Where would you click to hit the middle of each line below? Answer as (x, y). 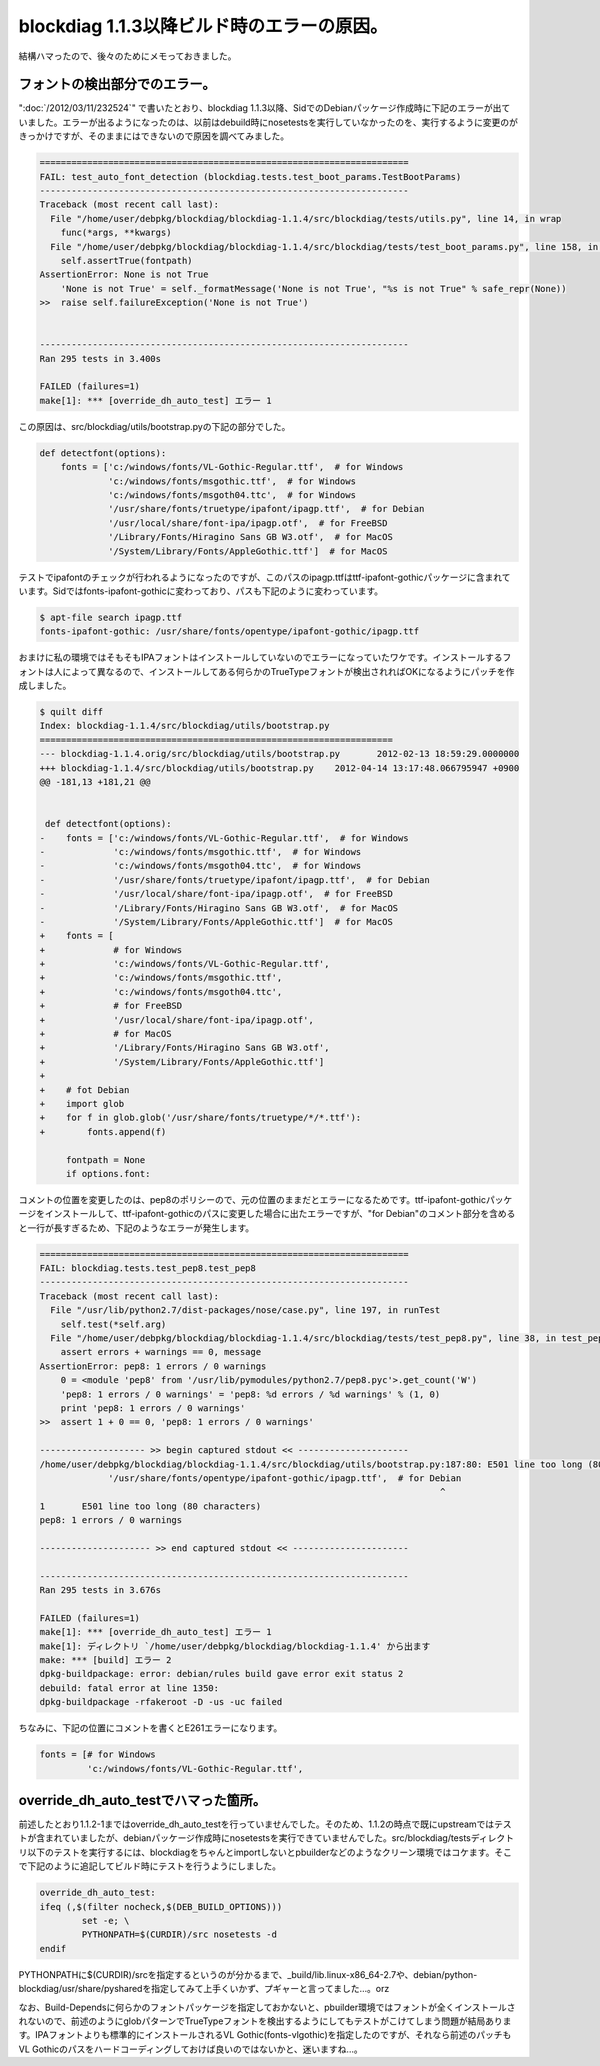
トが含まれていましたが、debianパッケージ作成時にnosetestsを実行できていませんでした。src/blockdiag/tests (245, 1838)
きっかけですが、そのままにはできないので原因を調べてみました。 (154, 136)
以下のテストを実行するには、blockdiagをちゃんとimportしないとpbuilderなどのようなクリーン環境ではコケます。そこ (269, 1852)
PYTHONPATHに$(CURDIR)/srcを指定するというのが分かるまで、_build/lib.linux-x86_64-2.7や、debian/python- (248, 1974)
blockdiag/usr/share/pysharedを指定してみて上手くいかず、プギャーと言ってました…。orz (204, 1989)
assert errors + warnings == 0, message (161, 1352)
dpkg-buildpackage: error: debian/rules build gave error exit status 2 (221, 1674)
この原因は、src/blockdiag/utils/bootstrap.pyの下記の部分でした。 (154, 426)
